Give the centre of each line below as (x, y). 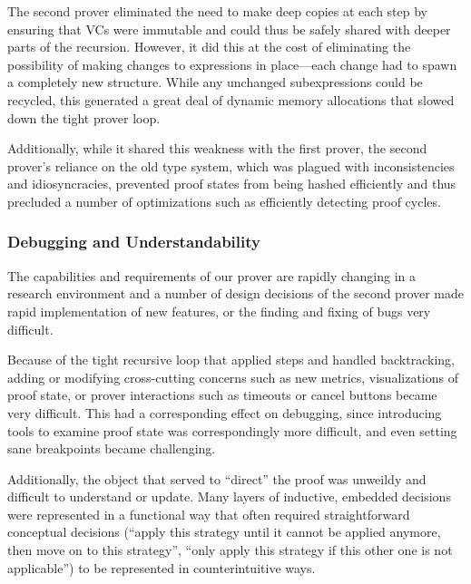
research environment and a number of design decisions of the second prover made (236, 293)
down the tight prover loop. (84, 117)
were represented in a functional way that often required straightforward (209, 514)
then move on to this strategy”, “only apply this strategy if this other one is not (230, 550)
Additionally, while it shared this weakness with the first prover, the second (217, 148)
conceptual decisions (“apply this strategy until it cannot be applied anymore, (224, 532)
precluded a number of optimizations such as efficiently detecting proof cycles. (224, 201)
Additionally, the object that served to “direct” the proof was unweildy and (217, 478)
